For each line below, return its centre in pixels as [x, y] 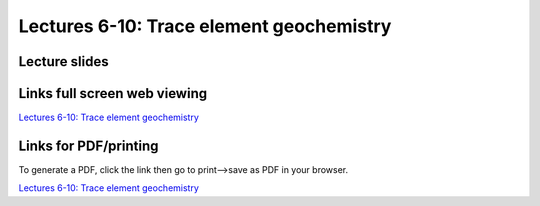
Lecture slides [63, 61]
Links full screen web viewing [113, 93]
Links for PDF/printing [88, 145]
